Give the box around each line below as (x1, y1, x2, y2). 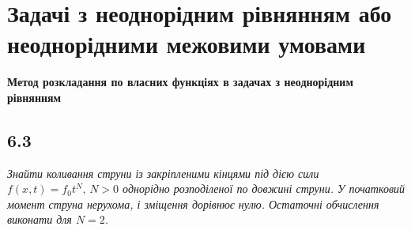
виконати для (7, 211, 72, 228)
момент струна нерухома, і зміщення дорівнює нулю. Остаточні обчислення (7, 195, 379, 212)
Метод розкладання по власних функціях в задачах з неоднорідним (7, 74, 353, 90)
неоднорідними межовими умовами (7, 28, 366, 60)
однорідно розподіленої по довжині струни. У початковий (123, 180, 405, 197)
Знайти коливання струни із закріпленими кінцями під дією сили (7, 164, 319, 181)
